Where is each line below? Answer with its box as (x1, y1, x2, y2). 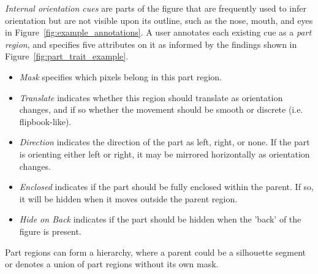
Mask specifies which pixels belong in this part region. (19, 70, 222, 83)
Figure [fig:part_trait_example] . (5, 50, 129, 63)
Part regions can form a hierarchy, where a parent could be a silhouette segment (5, 245, 306, 258)
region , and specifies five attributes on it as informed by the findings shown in (5, 37, 297, 50)
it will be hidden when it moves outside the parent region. (19, 192, 238, 205)
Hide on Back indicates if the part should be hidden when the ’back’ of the (19, 213, 301, 226)
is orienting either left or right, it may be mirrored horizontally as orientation (19, 147, 310, 160)
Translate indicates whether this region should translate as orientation (19, 91, 283, 104)
